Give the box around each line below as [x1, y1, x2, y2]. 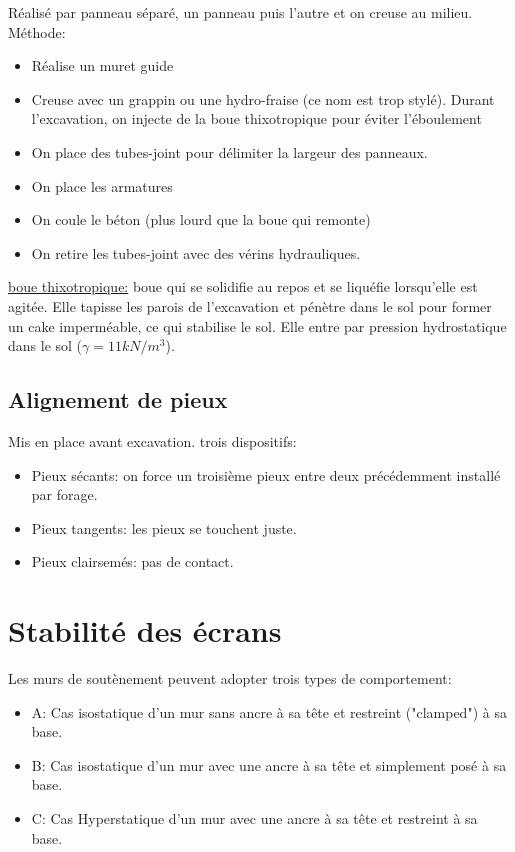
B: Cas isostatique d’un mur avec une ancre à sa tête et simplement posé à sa [31, 754, 507, 775]
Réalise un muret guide [31, 55, 174, 76]
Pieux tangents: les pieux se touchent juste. [31, 517, 297, 538]
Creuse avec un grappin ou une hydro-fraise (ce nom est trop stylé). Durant [31, 88, 495, 109]
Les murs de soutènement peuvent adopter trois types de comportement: [8, 668, 452, 689]
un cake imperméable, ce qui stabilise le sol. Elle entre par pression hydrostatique [8, 315, 507, 336]
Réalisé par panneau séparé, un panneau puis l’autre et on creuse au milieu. [8, 2, 473, 22]
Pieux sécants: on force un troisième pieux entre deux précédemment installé [31, 464, 501, 485]
